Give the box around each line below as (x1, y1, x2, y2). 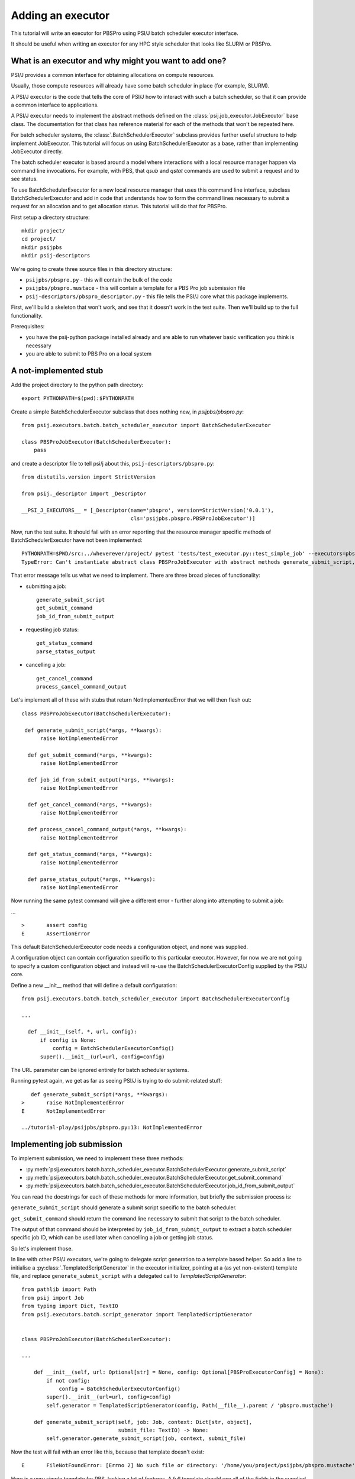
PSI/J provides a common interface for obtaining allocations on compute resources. (11, 71, 215, 78)
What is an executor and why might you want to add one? (11, 56, 227, 66)
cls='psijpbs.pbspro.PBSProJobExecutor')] (130, 515, 256, 522)
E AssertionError (21, 930, 91, 937)
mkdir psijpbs (21, 244, 62, 251)
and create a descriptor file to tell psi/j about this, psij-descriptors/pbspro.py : (11, 460, 215, 467)
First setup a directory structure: (11, 214, 90, 221)
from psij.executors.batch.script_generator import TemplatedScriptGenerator (21, 1311, 253, 1317)
